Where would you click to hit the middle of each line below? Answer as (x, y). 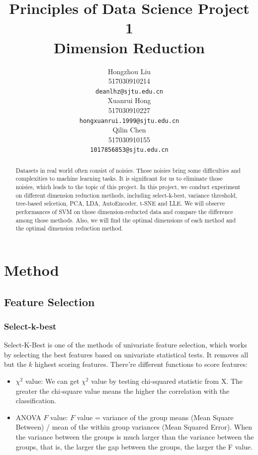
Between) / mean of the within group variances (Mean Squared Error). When (134, 427)
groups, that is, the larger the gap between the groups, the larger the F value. (134, 446)
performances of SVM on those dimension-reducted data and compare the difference (124, 212)
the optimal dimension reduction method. (69, 228)
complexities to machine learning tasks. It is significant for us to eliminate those (119, 178)
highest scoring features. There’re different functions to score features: (141, 364)
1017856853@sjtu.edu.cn (129, 150)
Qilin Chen (129, 130)
